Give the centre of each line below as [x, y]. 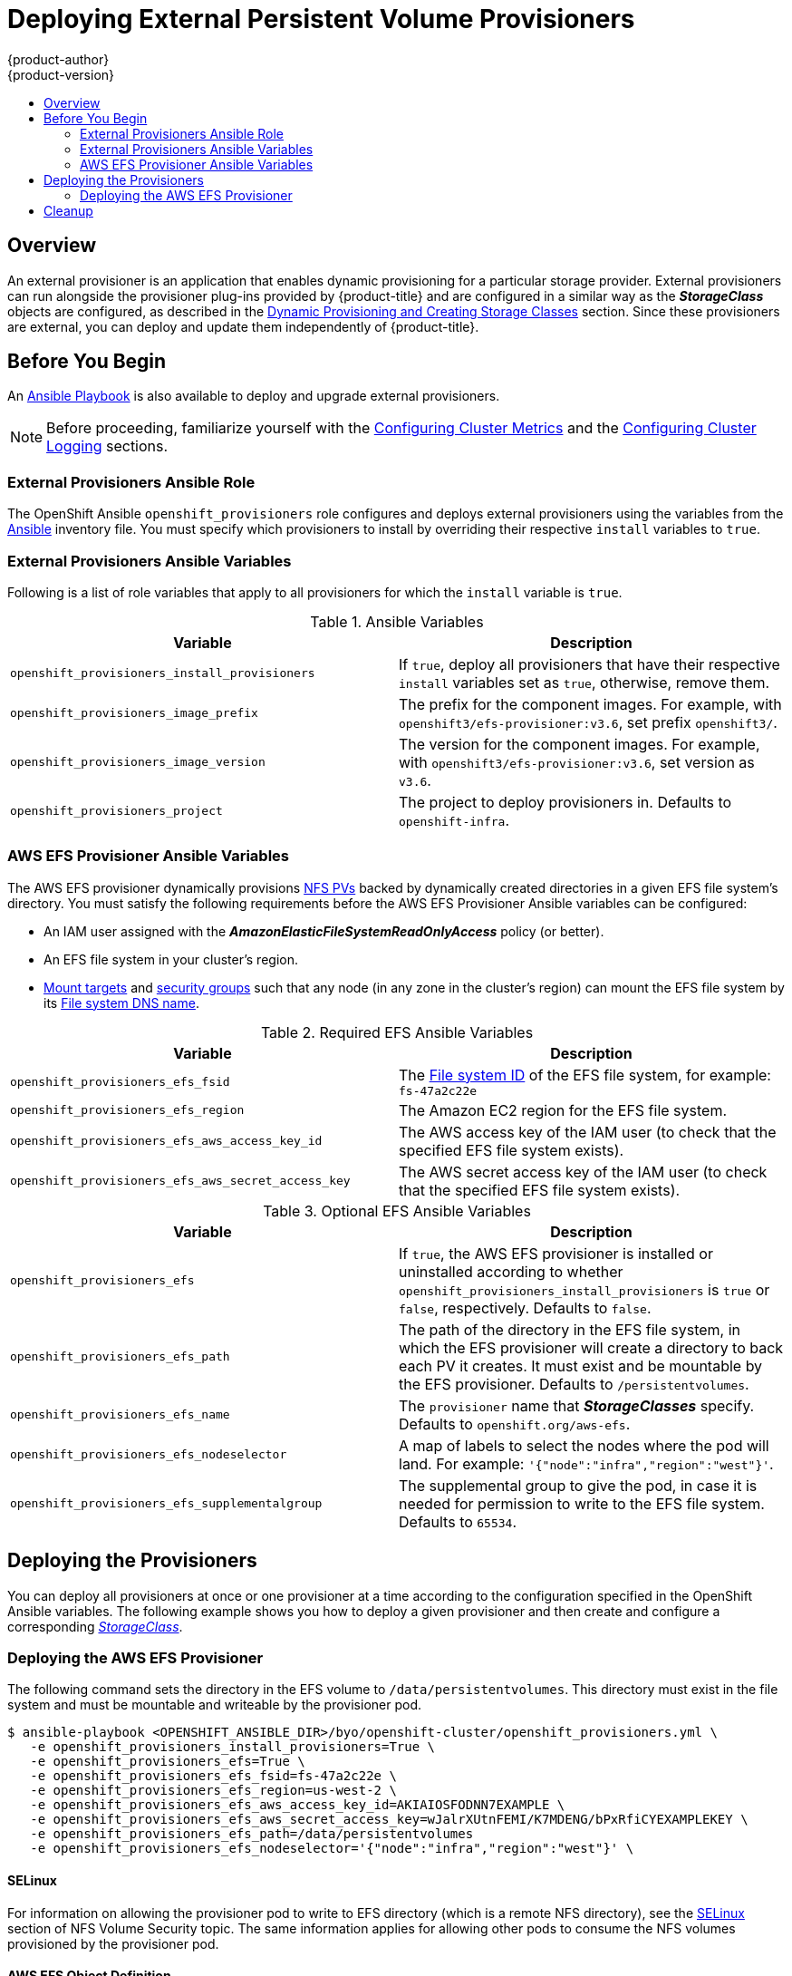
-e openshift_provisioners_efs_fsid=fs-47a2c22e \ [213, 1776]
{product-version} [61, 74]
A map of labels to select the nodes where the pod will [584, 1445]
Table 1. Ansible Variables [397, 621]
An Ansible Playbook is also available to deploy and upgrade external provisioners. [254, 396]
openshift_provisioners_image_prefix [134, 713]
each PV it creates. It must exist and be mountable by [581, 1366]
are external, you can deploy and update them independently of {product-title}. [243, 326]
